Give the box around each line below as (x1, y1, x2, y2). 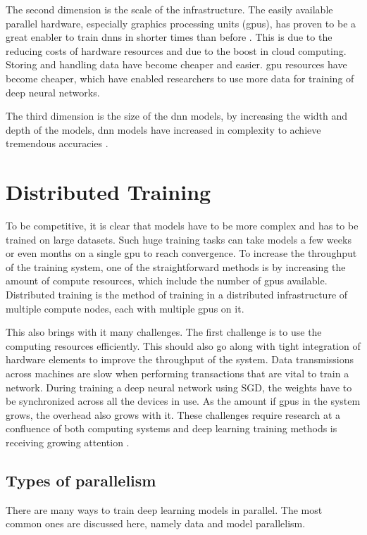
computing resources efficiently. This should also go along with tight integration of (6, 338, 361, 353)
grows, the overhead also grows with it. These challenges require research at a (6, 407, 341, 422)
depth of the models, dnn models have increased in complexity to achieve (6, 122, 321, 137)
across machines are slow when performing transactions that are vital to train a (6, 366, 349, 380)
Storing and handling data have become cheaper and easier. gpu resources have (6, 57, 347, 72)
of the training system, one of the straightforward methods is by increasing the (6, 259, 346, 274)
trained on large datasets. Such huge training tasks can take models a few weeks (6, 232, 352, 246)
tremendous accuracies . (6, 136, 108, 151)
